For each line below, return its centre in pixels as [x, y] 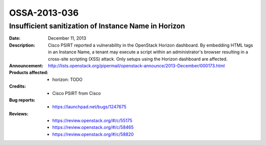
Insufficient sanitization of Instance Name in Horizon [97, 26]
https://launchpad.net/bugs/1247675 [89, 107]
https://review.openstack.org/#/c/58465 [93, 127]
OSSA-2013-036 [44, 13]
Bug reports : [22, 100]
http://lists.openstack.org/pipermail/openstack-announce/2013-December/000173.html [136, 66]
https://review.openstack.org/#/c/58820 [93, 134]
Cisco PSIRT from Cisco [77, 93]
